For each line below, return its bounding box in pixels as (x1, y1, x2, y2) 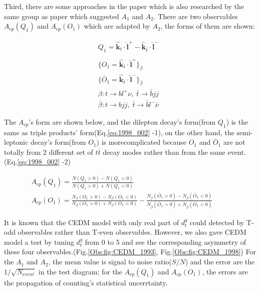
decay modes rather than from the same (103, 146, 225, 157)
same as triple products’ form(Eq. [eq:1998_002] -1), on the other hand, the (4, 127, 234, 137)
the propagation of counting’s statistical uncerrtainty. (4, 277, 168, 287)
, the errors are (202, 266, 248, 276)
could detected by (190, 217, 244, 227)
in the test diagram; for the (38, 266, 122, 276)
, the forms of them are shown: (160, 21, 255, 31)
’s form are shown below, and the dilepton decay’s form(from (29, 116, 216, 127)
